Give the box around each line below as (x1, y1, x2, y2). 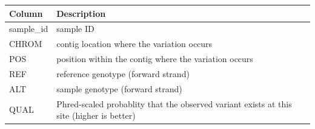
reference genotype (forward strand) (56, 67, 190, 80)
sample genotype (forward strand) (56, 82, 182, 95)
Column (9, 7, 43, 19)
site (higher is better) (56, 109, 136, 122)
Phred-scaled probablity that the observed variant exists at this (56, 97, 292, 110)
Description (56, 7, 106, 19)
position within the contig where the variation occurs (56, 52, 253, 65)
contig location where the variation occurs (56, 37, 213, 50)
